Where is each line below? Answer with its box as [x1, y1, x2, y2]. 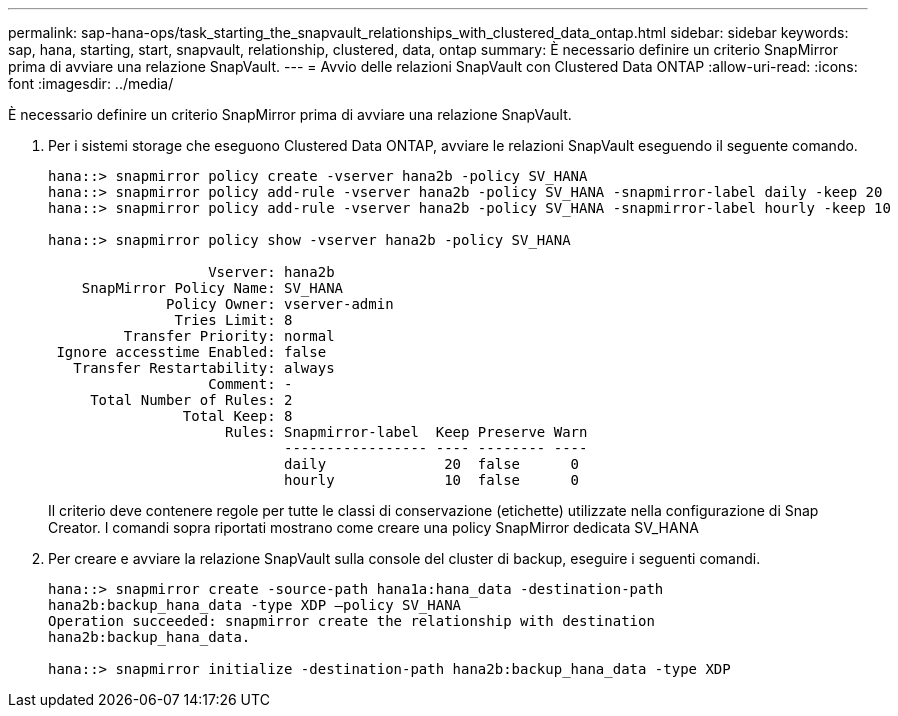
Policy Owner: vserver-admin [166, 296, 394, 312]
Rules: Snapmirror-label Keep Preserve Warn [225, 424, 588, 440]
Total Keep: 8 [182, 408, 293, 424]
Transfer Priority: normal [123, 328, 335, 344]
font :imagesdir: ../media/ [8, 75, 174, 92]
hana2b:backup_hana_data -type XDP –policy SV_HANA [48, 597, 462, 613]
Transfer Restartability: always [73, 360, 335, 376]
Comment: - [208, 376, 293, 392]
